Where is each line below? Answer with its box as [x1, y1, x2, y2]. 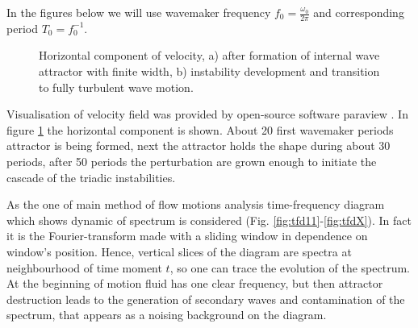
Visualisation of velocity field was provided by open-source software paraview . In [6, 106, 408, 122]
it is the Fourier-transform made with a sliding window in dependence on [6, 227, 368, 244]
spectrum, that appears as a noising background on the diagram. [6, 306, 327, 323]
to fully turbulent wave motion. [39, 78, 194, 95]
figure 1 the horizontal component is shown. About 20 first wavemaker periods [6, 121, 394, 138]
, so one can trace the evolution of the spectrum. [169, 259, 410, 276]
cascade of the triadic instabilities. [6, 168, 176, 185]
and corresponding [313, 4, 404, 20]
